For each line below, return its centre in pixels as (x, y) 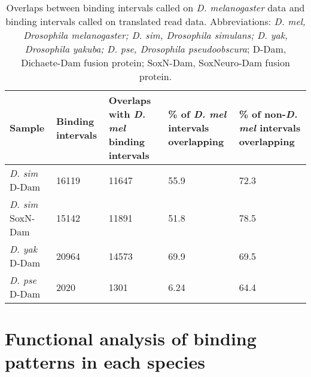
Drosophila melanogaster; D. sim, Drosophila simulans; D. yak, (155, 35)
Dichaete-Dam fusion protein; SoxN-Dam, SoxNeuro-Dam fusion (155, 62)
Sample (27, 128)
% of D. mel (197, 114)
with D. (127, 114)
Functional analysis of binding (131, 338)
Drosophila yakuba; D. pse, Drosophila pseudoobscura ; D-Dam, (155, 49)
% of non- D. (268, 114)
